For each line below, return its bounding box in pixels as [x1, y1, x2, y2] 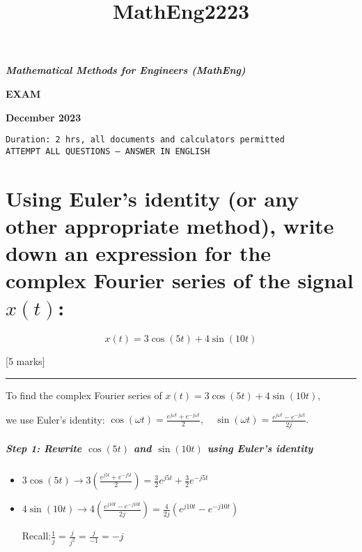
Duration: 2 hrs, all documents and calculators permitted [6, 135, 285, 145]
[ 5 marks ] [6, 354, 45, 368]
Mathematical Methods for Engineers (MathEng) [6, 63, 246, 77]
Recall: [22, 528, 52, 543]
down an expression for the [6, 239, 271, 267]
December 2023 [6, 110, 81, 124]
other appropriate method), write [6, 211, 334, 239]
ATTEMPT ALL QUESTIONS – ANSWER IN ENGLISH [6, 146, 210, 156]
